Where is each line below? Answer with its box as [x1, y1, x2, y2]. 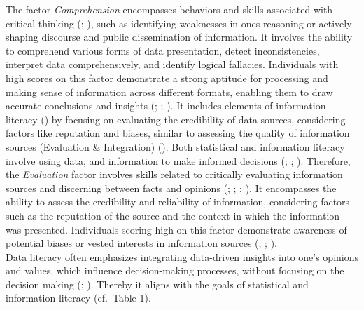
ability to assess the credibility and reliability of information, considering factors [6, 194, 350, 209]
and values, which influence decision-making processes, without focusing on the [6, 263, 344, 278]
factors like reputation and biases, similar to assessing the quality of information [6, 126, 350, 140]
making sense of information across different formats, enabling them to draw [6, 84, 333, 99]
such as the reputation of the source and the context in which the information [6, 208, 340, 222]
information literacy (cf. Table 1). [6, 290, 151, 305]
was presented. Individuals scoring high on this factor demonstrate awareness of [6, 222, 347, 236]
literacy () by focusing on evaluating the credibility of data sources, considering [6, 112, 346, 126]
